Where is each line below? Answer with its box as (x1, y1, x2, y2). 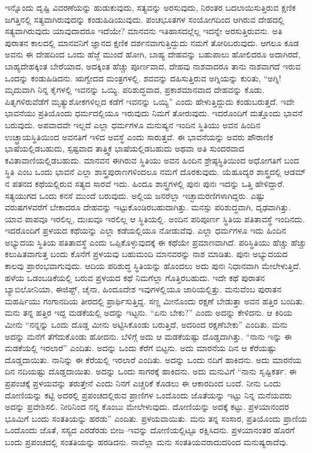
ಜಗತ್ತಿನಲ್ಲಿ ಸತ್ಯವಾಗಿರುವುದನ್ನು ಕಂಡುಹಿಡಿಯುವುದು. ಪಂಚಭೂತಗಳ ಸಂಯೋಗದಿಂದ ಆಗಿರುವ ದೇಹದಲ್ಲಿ (5, 13, 284, 25)
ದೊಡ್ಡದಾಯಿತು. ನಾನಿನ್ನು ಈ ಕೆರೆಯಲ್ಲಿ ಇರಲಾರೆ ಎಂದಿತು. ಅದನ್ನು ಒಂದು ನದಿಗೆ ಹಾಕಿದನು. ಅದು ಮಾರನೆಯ (5, 353, 302, 366)
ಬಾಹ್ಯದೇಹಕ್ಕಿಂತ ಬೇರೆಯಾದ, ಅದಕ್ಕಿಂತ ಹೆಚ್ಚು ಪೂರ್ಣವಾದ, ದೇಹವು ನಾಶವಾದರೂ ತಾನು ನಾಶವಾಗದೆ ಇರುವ (5, 59, 301, 72)
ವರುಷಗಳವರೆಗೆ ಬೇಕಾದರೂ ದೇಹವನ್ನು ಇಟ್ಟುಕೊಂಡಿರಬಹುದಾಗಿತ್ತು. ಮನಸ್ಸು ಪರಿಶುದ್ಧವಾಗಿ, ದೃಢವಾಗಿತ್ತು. (5, 201, 291, 213)
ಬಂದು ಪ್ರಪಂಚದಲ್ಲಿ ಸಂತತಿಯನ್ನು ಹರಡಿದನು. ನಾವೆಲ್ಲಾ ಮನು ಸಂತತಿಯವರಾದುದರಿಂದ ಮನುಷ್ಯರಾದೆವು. (5, 435, 289, 448)
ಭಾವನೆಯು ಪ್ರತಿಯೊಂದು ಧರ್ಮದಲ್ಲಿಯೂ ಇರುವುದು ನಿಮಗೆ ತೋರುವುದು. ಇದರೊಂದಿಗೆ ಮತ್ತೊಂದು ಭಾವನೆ (5, 107, 303, 119)
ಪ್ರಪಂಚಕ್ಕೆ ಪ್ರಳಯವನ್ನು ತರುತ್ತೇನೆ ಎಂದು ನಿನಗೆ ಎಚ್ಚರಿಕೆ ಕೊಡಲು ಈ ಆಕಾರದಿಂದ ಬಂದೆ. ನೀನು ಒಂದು (5, 377, 281, 389)
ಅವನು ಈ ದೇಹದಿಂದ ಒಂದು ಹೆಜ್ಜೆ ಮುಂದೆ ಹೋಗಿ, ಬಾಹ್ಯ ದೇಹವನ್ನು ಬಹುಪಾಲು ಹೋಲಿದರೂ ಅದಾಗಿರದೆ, (5, 48, 301, 61)
